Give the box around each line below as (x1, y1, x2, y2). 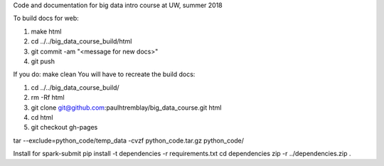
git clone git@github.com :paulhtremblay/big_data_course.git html (31, 103, 222, 112)
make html (31, 27, 62, 36)
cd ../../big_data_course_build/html (31, 37, 132, 46)
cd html (31, 113, 53, 121)
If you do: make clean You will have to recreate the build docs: (13, 70, 196, 78)
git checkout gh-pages (31, 123, 98, 132)
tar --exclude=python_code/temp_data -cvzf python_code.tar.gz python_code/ (13, 136, 245, 145)
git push (31, 57, 55, 66)
